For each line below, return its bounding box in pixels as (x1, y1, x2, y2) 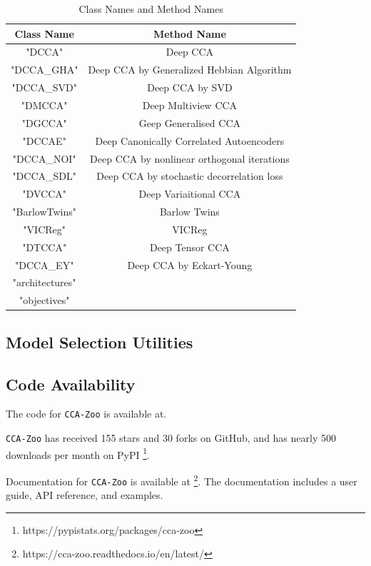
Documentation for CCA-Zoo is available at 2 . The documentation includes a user (6, 471, 357, 488)
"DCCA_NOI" (12, 151, 76, 166)
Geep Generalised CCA (138, 115, 241, 130)
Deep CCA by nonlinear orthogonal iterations (90, 151, 290, 166)
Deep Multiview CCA (142, 97, 238, 112)
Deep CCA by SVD (147, 80, 233, 95)
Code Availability (6, 373, 136, 395)
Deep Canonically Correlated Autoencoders (95, 133, 285, 148)
